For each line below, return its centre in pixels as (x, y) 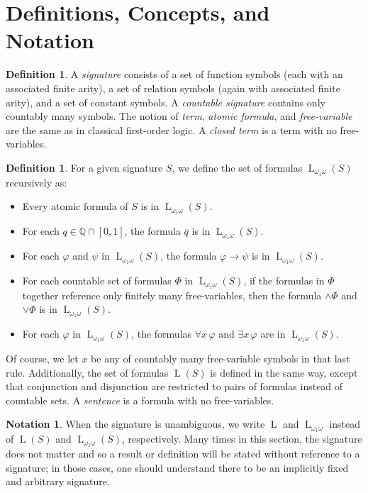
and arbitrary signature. (58, 481)
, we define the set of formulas (237, 167)
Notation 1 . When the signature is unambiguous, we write (135, 424)
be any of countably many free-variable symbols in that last (221, 359)
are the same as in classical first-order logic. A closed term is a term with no (171, 129)
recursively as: (37, 182)
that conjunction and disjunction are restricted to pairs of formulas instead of (174, 386)
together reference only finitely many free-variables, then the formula (172, 295)
